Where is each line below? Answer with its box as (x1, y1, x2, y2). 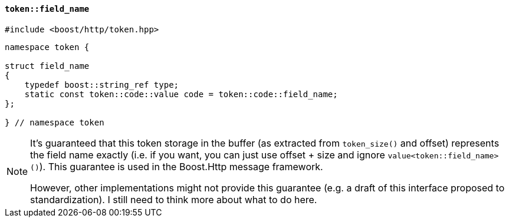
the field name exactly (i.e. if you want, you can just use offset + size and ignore (30, 148, 385, 161)
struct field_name (5, 61, 90, 71)
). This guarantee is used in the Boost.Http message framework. (39, 160, 323, 173)
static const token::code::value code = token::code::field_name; (24, 89, 338, 99)
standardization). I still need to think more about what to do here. (30, 193, 317, 206)
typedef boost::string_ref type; (24, 79, 179, 90)
